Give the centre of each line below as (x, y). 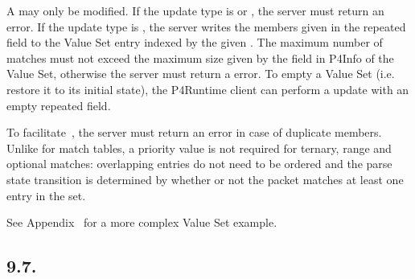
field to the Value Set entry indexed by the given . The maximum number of (195, 42)
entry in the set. (46, 195)
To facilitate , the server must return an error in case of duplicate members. (194, 132)
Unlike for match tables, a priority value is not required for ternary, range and (199, 148)
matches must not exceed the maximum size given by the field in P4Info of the (200, 57)
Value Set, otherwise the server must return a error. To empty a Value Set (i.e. (201, 74)
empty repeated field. (59, 105)
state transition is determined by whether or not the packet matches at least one (205, 179)
